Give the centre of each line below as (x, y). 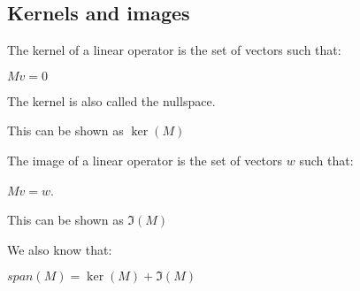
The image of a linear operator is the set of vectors (145, 160)
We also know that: (60, 249)
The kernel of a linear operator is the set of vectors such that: (174, 50)
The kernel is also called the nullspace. (111, 100)
